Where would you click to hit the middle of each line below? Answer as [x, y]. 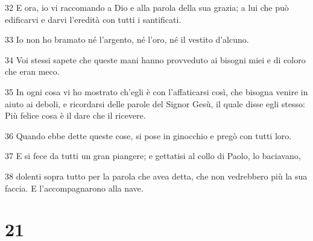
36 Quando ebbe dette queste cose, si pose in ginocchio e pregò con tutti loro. [148, 135]
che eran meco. [32, 71]
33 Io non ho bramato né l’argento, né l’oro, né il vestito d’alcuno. [127, 39]
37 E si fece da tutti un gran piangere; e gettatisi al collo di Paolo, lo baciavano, [153, 156]
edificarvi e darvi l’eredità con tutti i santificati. [93, 19]
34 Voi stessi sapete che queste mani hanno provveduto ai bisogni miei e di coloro [155, 59]
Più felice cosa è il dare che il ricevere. [75, 115]
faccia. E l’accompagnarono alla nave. [74, 188]
